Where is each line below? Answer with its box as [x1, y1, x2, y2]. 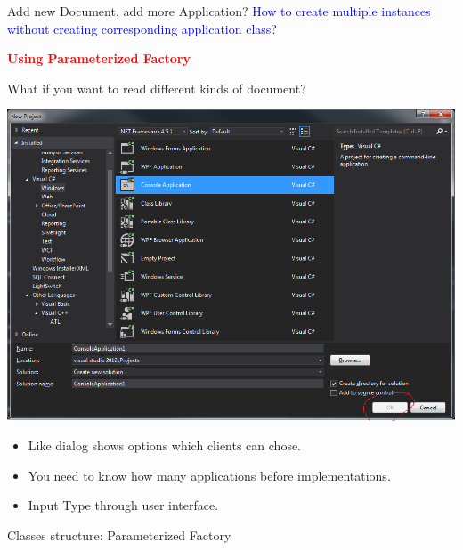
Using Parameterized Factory [7, 49, 191, 68]
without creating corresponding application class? [7, 19, 277, 37]
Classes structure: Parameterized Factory [7, 525, 231, 544]
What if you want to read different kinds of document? [7, 78, 306, 97]
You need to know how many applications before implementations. [28, 465, 391, 484]
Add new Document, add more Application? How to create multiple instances [7, 2, 431, 20]
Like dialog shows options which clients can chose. [28, 436, 302, 455]
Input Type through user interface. [28, 496, 219, 514]
